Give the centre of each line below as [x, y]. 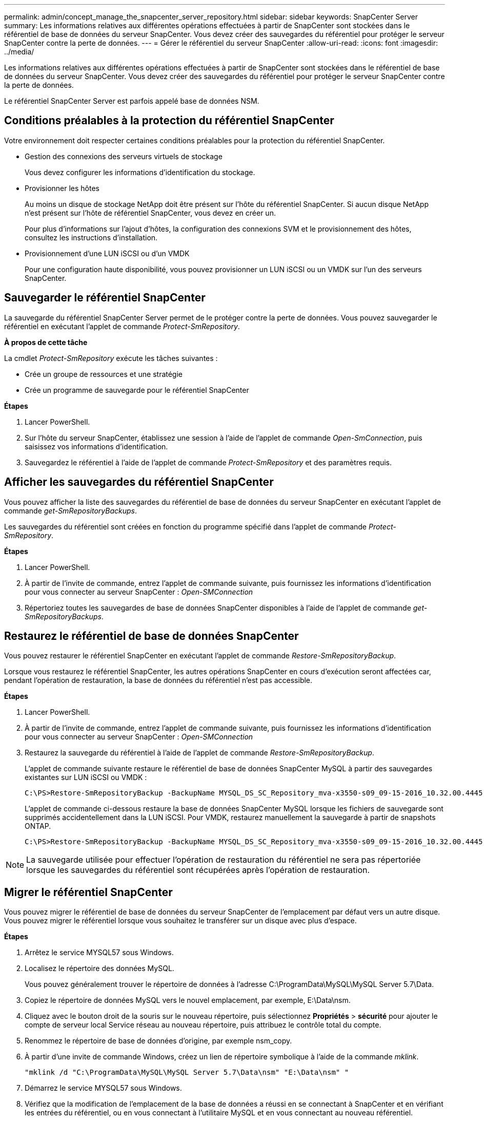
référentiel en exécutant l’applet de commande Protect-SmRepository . [122, 326]
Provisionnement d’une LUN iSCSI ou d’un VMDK [107, 253]
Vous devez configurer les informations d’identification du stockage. [140, 172]
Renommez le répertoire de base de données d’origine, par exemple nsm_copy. [158, 1041]
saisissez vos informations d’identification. [96, 446]
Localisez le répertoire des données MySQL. [99, 968]
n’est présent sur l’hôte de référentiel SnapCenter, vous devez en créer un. [150, 213]
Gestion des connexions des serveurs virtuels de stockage [124, 156]
